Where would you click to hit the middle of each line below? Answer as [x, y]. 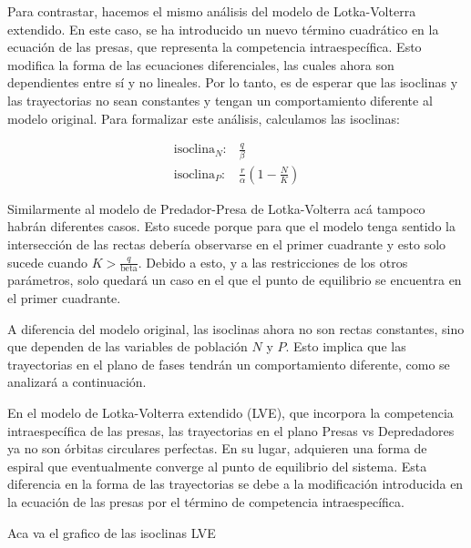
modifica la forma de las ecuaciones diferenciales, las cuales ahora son [201, 64]
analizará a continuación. [77, 382]
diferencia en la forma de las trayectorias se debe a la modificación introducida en [235, 484]
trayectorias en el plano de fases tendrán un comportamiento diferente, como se [229, 364]
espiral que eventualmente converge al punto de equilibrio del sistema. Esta [217, 466]
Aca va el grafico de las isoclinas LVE [112, 532]
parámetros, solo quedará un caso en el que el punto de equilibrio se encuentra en [235, 280]
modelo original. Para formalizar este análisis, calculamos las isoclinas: [204, 118]
